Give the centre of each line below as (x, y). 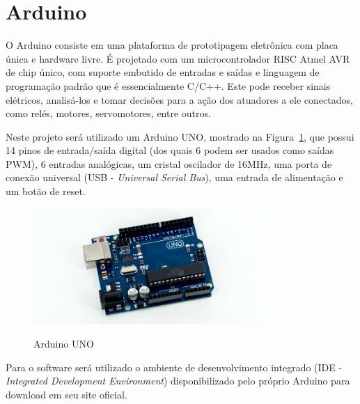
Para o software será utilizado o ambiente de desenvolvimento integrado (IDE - (174, 367)
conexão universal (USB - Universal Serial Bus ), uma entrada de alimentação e (174, 177)
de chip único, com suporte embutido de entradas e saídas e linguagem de (163, 72)
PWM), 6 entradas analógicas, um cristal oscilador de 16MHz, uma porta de (169, 163)
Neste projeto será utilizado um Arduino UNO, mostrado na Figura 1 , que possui (180, 136)
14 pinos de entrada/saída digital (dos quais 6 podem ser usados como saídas (170, 150)
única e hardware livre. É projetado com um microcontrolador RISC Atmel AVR (178, 58)
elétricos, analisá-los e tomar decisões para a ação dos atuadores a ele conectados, (179, 99)
